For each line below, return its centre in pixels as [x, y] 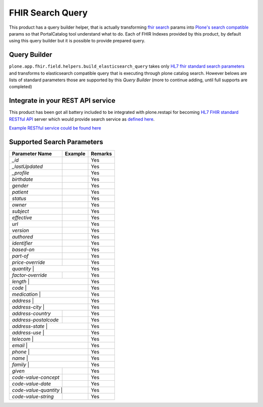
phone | [21, 352]
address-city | [28, 307]
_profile [20, 173]
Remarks [101, 154]
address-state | [30, 326]
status [19, 198]
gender [20, 186]
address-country [31, 313]
